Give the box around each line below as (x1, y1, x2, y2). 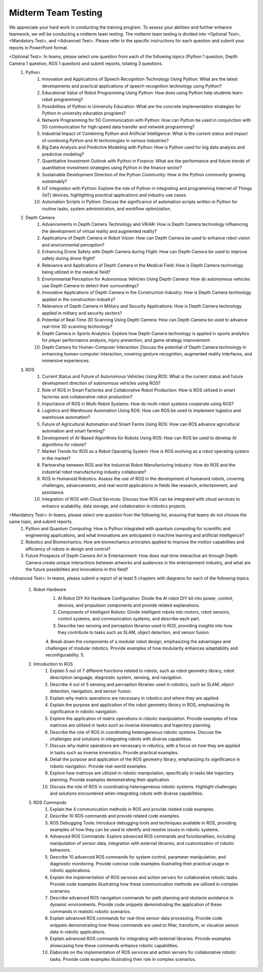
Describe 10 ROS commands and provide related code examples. (50, 813, 180, 819)
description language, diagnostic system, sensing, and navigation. (50, 674, 183, 680)
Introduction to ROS (33, 661, 73, 667)
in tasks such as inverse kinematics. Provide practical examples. (50, 749, 179, 755)
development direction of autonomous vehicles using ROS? (42, 380, 161, 386)
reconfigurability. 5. (45, 652, 85, 658)
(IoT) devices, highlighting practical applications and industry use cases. (42, 192, 188, 198)
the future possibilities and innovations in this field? (25, 566, 129, 572)
